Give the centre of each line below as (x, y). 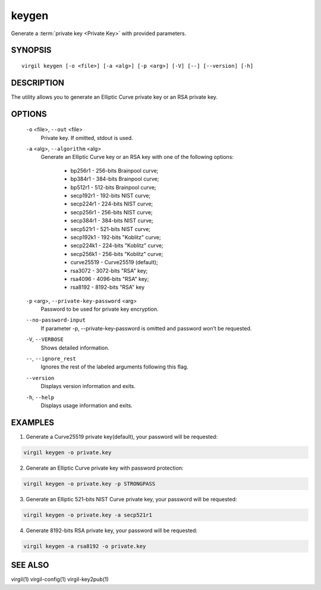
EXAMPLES (33, 422)
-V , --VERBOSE (45, 339)
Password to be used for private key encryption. (100, 309)
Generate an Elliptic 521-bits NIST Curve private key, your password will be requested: (131, 499)
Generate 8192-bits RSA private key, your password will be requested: (112, 530)
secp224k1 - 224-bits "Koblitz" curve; (117, 246)
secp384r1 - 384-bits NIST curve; (112, 221)
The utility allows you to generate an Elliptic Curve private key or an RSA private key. (114, 97)
